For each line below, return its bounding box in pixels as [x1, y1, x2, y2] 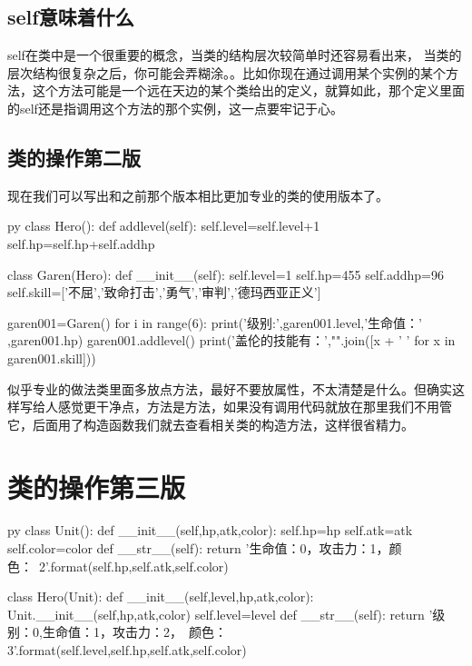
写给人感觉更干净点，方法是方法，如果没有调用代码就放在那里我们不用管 [19, 397, 452, 416]
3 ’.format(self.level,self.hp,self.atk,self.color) [7, 641, 247, 659]
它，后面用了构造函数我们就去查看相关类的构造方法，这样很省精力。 [7, 414, 414, 433]
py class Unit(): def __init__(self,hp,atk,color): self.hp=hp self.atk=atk [7, 521, 413, 540]
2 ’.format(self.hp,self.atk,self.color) [39, 556, 229, 575]
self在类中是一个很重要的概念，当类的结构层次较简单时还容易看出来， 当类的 [7, 45, 462, 65]
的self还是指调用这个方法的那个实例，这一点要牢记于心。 [7, 98, 343, 117]
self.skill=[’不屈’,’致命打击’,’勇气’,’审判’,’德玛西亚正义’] [7, 283, 321, 302]
